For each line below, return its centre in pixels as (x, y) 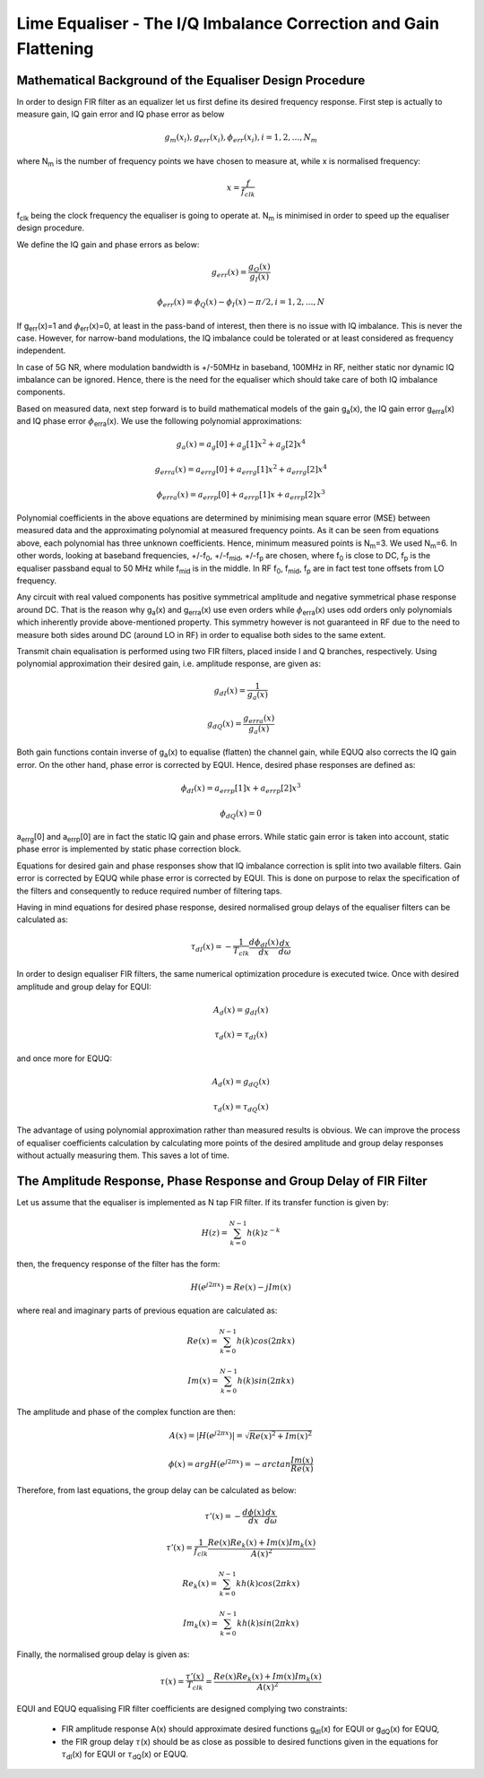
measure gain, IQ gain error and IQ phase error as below (121, 114)
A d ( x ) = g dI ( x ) (241, 1011)
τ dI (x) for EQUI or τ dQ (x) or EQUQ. (125, 1755)
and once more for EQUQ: (64, 1058)
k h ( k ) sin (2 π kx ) (268, 1623)
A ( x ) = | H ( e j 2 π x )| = (206, 1435)
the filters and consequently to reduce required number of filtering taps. (149, 891)
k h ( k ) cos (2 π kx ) (268, 1584)
